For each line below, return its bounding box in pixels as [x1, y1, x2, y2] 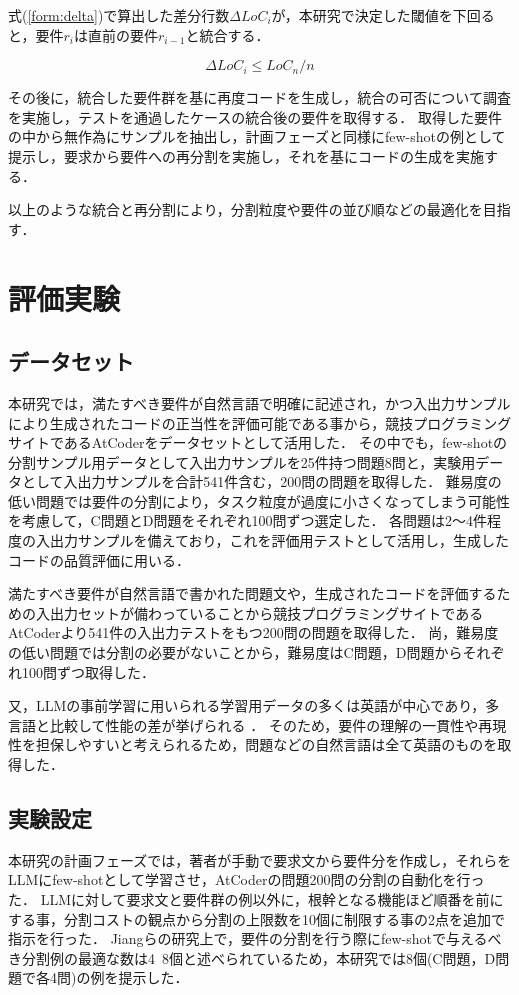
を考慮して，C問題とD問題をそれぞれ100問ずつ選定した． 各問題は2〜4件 [8, 510, 488, 531]
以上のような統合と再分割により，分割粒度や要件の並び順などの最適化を [8, 199, 483, 220]
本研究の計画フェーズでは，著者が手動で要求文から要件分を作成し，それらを [8, 849, 512, 870]
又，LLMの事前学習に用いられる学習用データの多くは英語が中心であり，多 [8, 695, 500, 716]
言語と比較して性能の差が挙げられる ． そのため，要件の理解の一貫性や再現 [8, 714, 507, 735]
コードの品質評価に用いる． [8, 549, 190, 570]
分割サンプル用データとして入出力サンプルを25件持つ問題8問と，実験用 [8, 451, 476, 472]
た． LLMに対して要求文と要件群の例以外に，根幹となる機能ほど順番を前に [8, 889, 504, 909]
